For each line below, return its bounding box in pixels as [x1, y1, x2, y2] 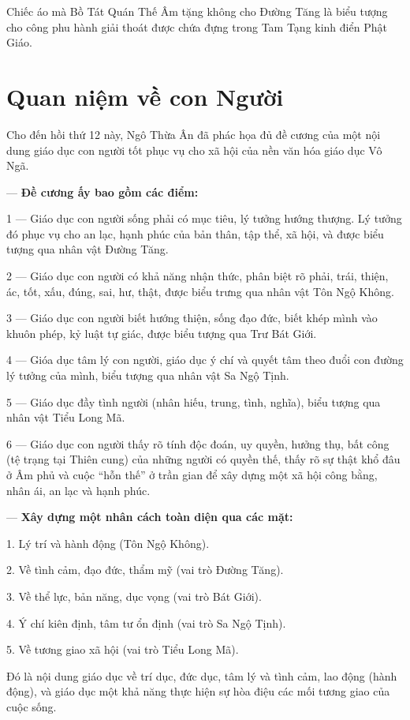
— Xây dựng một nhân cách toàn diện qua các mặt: [6, 508, 293, 525]
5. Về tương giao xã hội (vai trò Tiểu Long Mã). [6, 641, 239, 658]
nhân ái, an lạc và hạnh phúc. [6, 482, 151, 498]
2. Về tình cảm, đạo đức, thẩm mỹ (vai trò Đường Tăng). [6, 561, 284, 578]
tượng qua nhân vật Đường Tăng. [6, 241, 169, 257]
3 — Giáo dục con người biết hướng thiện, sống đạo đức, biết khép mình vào [6, 309, 378, 326]
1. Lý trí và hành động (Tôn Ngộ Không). [6, 534, 210, 551]
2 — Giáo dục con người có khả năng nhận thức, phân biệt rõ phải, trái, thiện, [6, 268, 389, 284]
